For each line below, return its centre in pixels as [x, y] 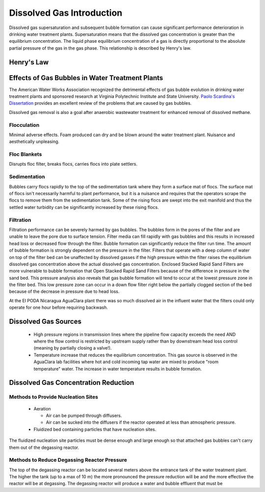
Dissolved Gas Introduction [66, 13]
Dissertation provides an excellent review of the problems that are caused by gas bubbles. [100, 103]
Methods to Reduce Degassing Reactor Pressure [68, 460]
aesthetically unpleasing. [34, 142]
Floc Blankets [26, 154]
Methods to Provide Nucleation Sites [53, 397]
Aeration [42, 408]
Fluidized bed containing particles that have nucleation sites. [95, 429]
